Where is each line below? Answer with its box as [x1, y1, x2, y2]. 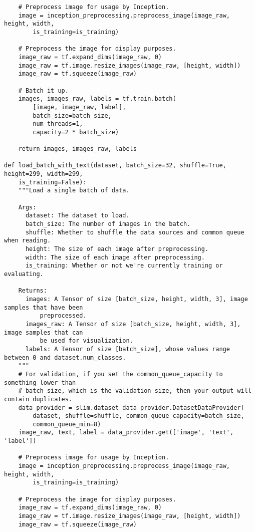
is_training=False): [18, 178, 87, 186]
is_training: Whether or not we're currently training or [25, 262, 223, 270]
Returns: [18, 287, 47, 295]
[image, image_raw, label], [33, 103, 126, 111]
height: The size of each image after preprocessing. [25, 245, 209, 253]
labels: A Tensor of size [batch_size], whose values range [25, 345, 230, 353]
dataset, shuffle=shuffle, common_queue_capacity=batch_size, [33, 412, 244, 420]
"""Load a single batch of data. [18, 187, 130, 194]
